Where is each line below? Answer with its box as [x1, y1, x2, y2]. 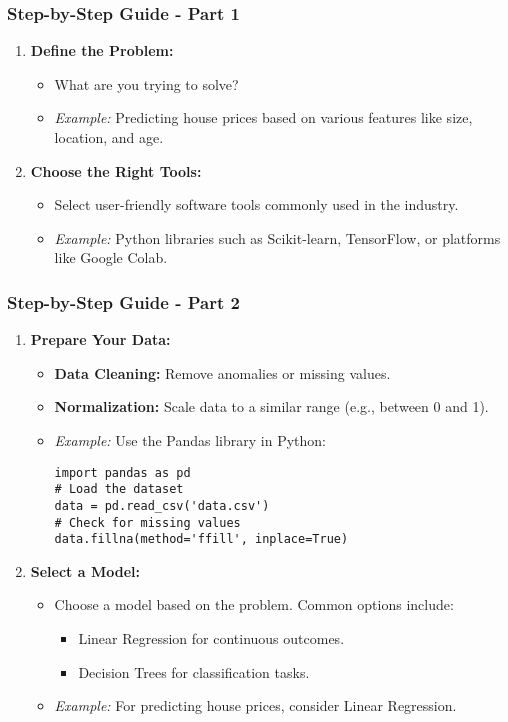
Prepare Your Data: [30, 329, 171, 350]
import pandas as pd [54, 465, 191, 480]
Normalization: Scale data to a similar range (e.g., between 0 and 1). [54, 396, 489, 417]
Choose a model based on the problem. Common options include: [54, 594, 454, 615]
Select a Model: [30, 560, 140, 581]
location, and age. [54, 127, 164, 147]
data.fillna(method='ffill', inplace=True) [54, 532, 349, 547]
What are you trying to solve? [54, 73, 239, 94]
